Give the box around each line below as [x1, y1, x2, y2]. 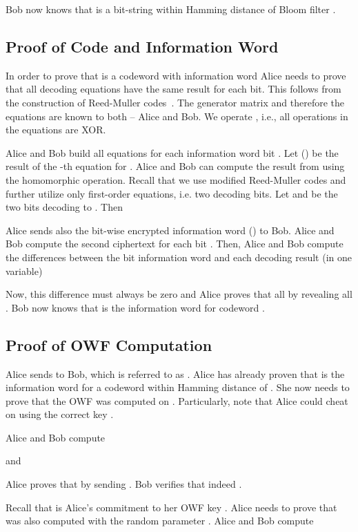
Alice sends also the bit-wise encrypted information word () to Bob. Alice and [6, 222, 335, 237]
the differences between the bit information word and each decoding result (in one [6, 249, 352, 264]
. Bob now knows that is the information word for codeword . [6, 300, 265, 314]
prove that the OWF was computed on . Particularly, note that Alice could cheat [6, 393, 348, 408]
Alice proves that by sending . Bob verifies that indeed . [6, 477, 242, 491]
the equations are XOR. [6, 122, 106, 137]
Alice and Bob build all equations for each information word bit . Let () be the [6, 145, 339, 160]
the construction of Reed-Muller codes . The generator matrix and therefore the [6, 95, 345, 109]
